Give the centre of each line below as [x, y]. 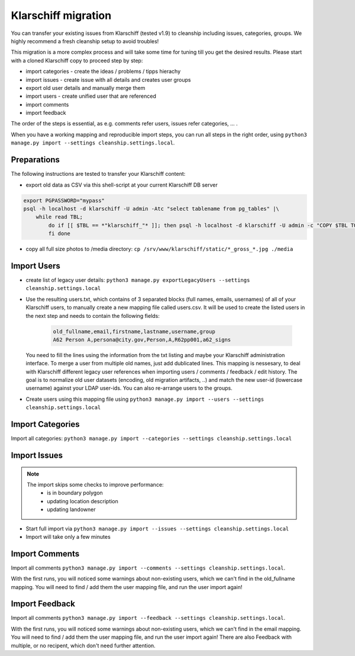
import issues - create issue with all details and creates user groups [108, 79]
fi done [59, 234]
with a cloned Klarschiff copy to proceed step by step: [77, 60]
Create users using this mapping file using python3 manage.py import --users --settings [145, 399]
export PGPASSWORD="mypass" [64, 200]
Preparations [35, 160]
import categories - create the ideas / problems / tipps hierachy [103, 72]
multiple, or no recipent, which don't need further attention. [83, 645]
